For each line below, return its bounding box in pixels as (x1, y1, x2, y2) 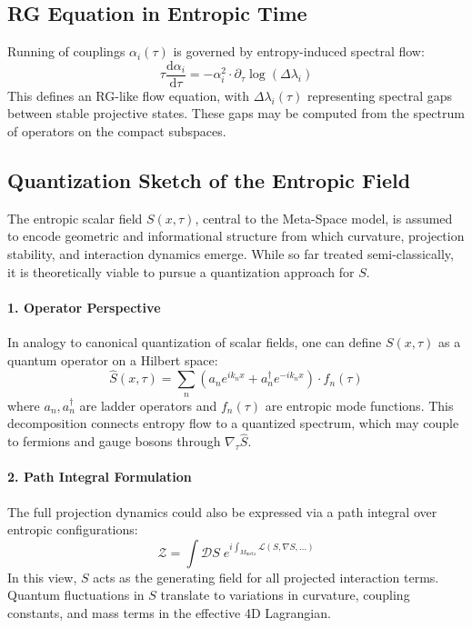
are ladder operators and (79, 395, 217, 414)
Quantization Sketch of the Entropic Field (7, 166, 411, 194)
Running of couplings (7, 42, 126, 61)
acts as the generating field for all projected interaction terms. (93, 567, 439, 586)
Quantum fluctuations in (7, 585, 145, 604)
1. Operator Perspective (7, 297, 161, 316)
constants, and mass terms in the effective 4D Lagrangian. (7, 603, 331, 622)
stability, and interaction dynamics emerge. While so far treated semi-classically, (7, 244, 454, 264)
